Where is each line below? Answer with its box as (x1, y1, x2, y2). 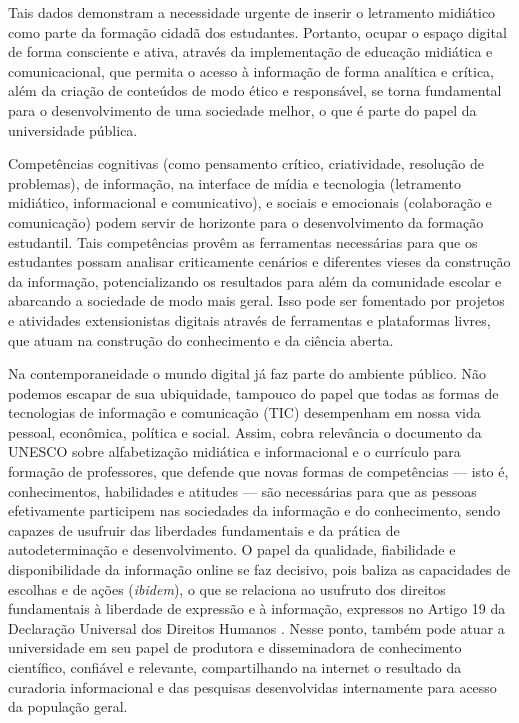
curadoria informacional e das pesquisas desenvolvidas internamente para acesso (8, 676, 497, 697)
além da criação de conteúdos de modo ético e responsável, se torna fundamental (8, 80, 502, 101)
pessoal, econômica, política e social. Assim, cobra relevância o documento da (8, 421, 482, 442)
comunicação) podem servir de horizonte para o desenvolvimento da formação (8, 211, 484, 232)
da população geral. (8, 696, 128, 717)
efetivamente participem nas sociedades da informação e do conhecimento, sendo (8, 500, 501, 521)
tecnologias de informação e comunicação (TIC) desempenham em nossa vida (8, 402, 481, 423)
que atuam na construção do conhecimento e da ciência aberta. (8, 329, 394, 350)
